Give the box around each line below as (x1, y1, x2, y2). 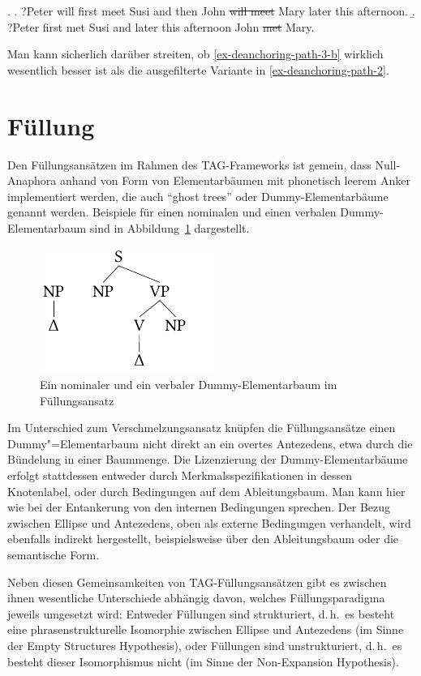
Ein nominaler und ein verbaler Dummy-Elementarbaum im (40, 376, 337, 393)
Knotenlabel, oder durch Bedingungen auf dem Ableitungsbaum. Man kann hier (7, 482, 406, 499)
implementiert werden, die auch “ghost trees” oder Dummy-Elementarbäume (7, 187, 389, 204)
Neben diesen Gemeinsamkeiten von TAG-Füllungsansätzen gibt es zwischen (7, 573, 387, 590)
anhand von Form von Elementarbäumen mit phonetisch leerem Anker (60, 172, 410, 189)
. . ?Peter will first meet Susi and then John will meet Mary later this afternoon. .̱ (7, 2, 415, 19)
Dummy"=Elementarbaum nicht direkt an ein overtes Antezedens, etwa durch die (7, 434, 413, 451)
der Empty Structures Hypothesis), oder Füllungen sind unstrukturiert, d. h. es (7, 636, 402, 653)
